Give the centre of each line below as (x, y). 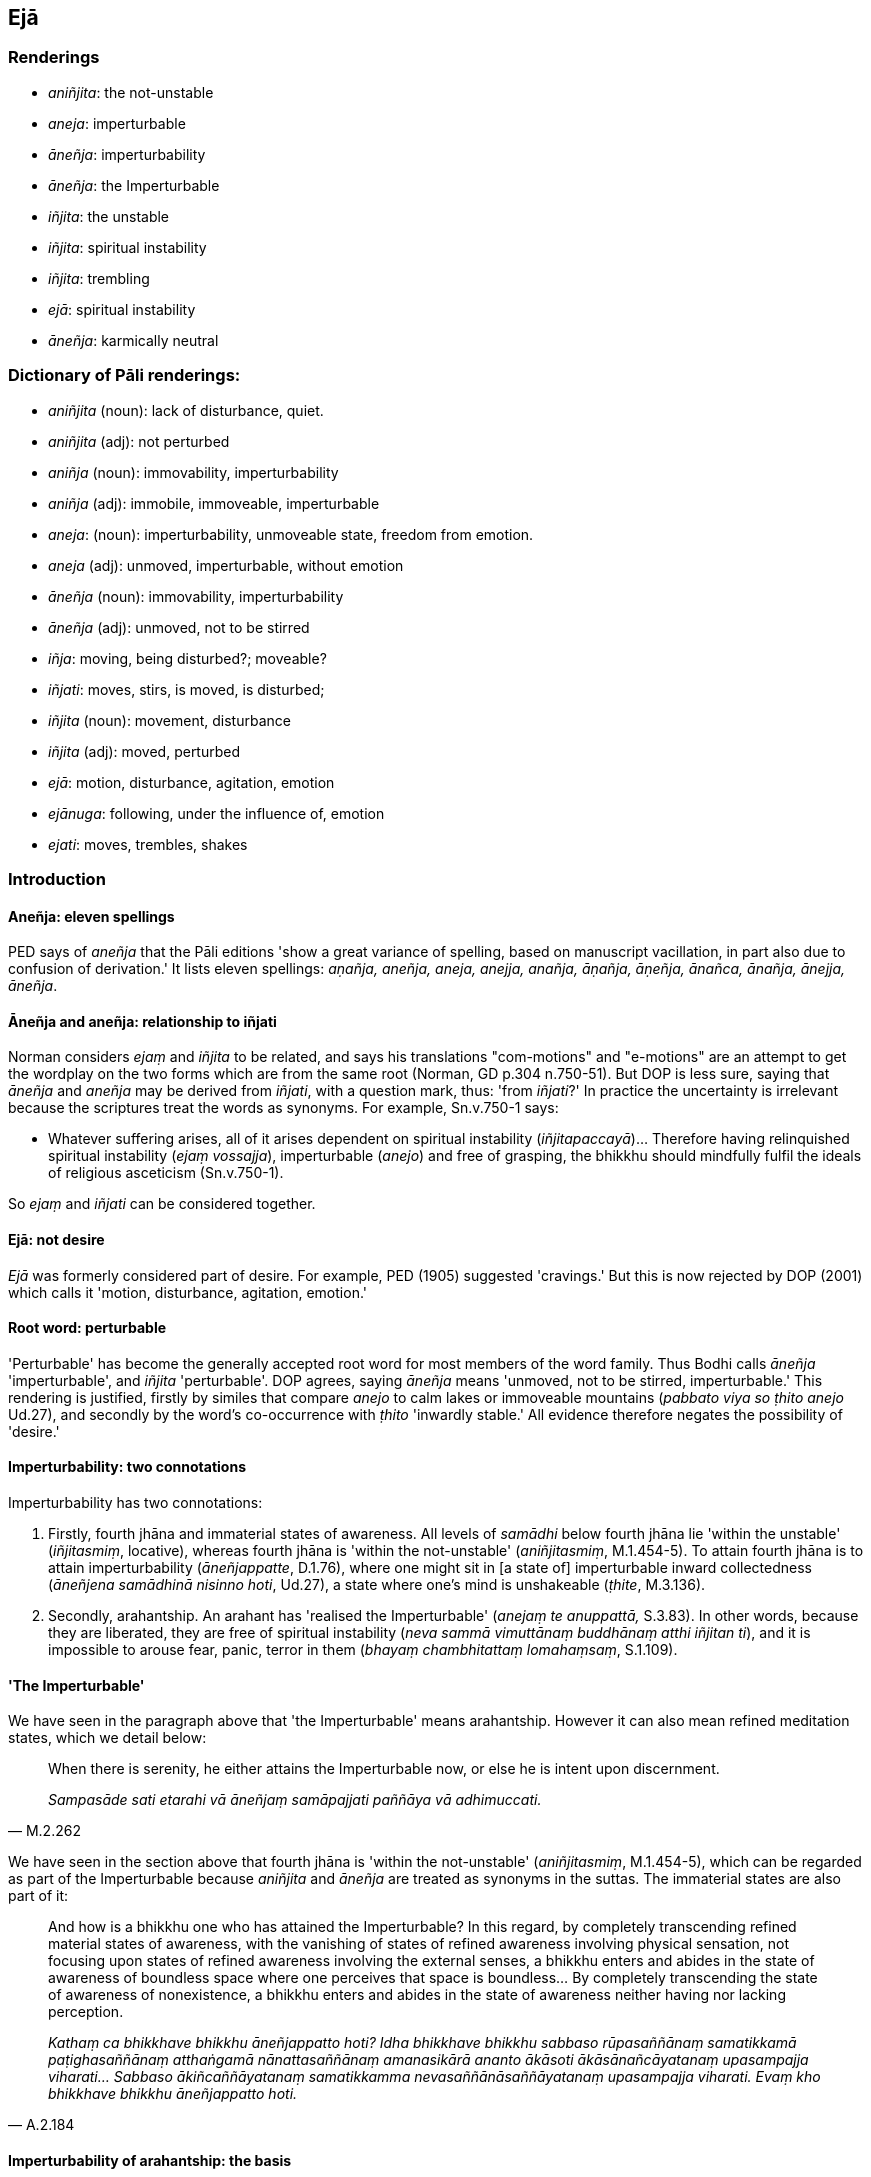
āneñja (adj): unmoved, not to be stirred (179, 627)
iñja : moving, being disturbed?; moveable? (187, 658)
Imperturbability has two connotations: (135, 1503)
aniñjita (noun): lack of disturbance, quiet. (186, 410)
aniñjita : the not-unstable (131, 92)
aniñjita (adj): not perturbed (139, 441)
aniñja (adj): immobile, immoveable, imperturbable (214, 503)
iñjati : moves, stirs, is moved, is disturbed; (186, 689)
